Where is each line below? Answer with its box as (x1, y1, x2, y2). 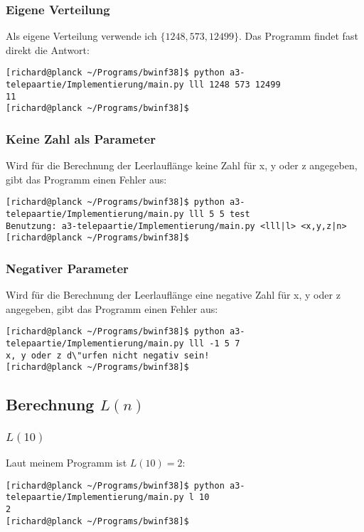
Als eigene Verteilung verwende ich (6, 28, 157, 43)
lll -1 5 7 (188, 339, 240, 349)
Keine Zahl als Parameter (6, 129, 156, 147)
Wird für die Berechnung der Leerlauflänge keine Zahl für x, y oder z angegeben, (6, 158, 358, 173)
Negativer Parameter (6, 259, 129, 277)
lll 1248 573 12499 (188, 80, 281, 90)
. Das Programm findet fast (239, 28, 358, 43)
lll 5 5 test (188, 209, 250, 220)
